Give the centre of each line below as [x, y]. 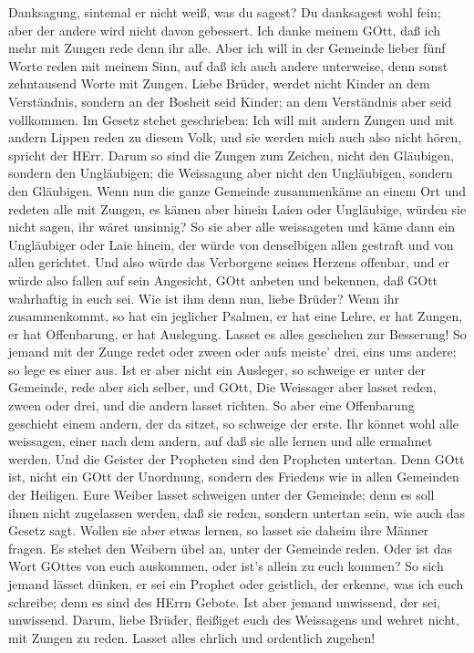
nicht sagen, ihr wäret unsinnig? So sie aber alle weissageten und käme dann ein [232, 227]
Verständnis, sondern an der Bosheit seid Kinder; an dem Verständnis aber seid [230, 101]
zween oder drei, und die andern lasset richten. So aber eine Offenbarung [211, 405]
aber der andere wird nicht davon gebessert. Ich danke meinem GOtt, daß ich [225, 30]
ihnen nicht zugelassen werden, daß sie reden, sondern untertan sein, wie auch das [237, 512]
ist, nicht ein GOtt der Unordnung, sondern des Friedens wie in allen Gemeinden [234, 477]
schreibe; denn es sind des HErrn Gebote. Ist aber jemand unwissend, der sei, [224, 601]
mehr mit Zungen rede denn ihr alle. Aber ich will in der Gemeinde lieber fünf [227, 48]
